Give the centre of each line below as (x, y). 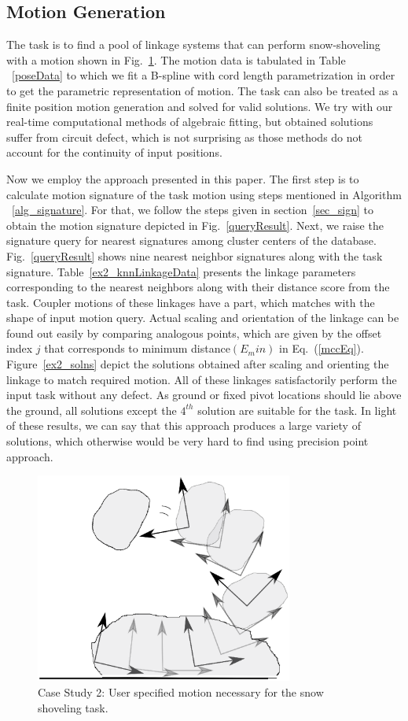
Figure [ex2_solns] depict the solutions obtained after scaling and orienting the (198, 364)
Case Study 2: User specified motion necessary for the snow (181, 692)
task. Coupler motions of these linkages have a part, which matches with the (191, 302)
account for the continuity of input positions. (114, 152)
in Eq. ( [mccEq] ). (322, 348)
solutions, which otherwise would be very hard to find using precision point (187, 441)
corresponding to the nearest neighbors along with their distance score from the (198, 287)
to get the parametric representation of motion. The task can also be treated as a (202, 90)
